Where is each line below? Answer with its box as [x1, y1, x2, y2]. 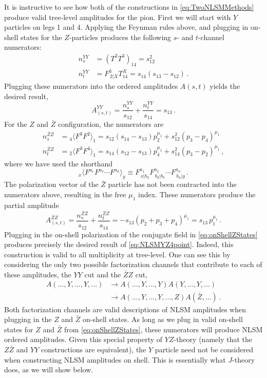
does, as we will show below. [4, 364, 93, 375]
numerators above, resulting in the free [4, 188, 126, 199]
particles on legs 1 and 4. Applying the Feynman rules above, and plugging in [4, 22, 249, 32]
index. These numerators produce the [138, 188, 256, 199]
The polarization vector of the [4, 179, 99, 190]
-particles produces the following [69, 31, 171, 42]
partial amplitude [4, 199, 59, 210]
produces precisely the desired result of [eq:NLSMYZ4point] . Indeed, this [4, 239, 234, 250]
